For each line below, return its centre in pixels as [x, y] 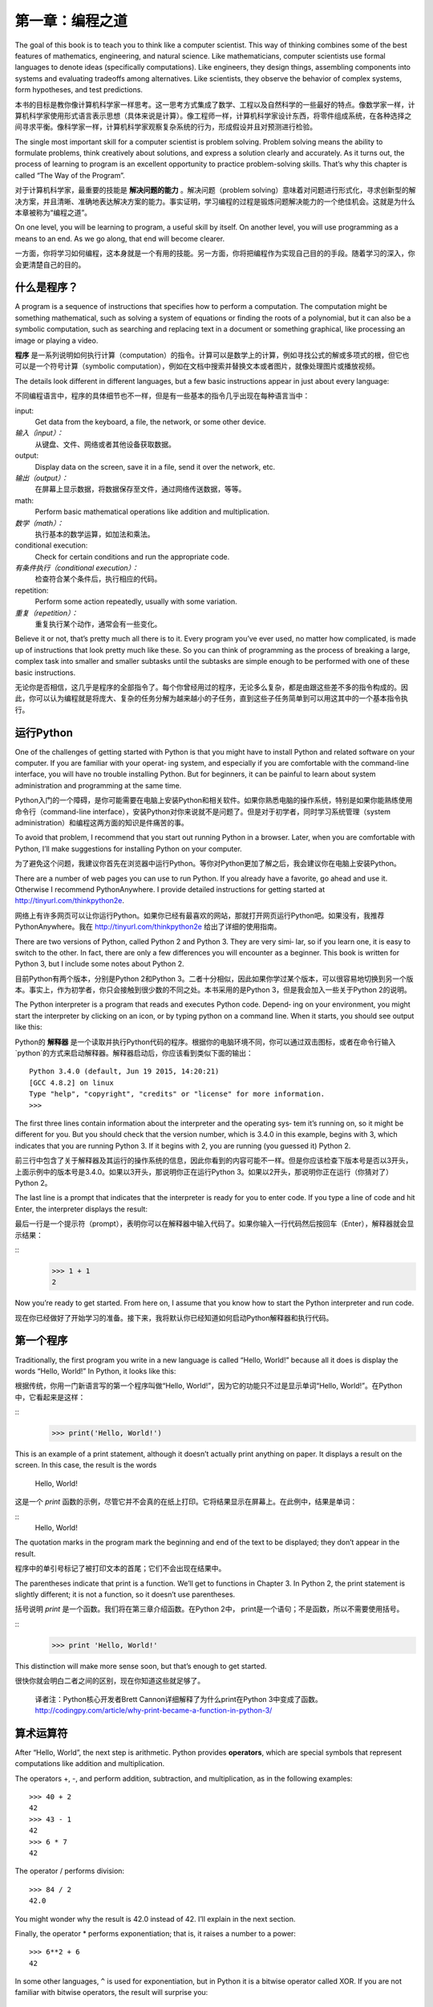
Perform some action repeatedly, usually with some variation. [136, 601]
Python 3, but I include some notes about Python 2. [99, 964]
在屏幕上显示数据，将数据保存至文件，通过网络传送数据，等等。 [140, 489]
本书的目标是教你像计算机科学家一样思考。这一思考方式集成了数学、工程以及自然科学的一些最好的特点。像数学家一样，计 [215, 104]
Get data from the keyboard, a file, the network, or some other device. [150, 422]
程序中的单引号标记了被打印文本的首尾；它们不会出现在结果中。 [120, 1569]
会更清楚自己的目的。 [50, 264]
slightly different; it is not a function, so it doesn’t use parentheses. [125, 1594]
